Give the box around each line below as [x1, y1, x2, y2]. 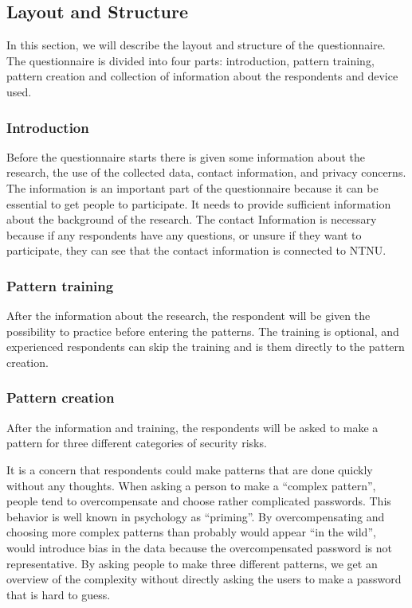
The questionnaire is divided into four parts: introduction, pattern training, [6, 52, 375, 68]
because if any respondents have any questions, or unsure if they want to [6, 226, 362, 243]
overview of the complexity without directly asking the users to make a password [6, 571, 402, 587]
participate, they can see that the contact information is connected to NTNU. [6, 242, 386, 259]
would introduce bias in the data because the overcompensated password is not [6, 539, 392, 555]
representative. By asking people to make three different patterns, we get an [6, 555, 378, 571]
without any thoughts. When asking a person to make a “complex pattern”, [6, 477, 376, 493]
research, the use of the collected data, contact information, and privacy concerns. [6, 164, 406, 181]
